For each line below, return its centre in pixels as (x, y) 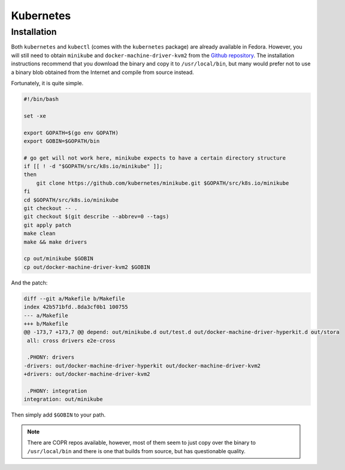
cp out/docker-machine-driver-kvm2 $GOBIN (87, 267)
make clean (40, 233)
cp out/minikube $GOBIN (59, 259)
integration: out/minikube (63, 399)
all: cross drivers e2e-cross (72, 340)
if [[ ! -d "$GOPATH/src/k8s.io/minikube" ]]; (93, 166)
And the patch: (29, 283)
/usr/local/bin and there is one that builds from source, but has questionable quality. (136, 451)
